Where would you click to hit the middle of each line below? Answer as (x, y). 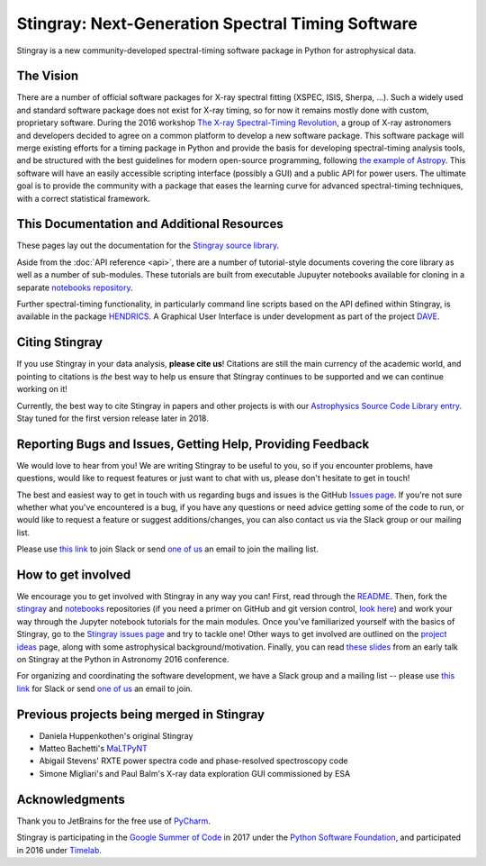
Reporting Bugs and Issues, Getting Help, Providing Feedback (193, 444)
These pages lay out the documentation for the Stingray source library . (148, 246)
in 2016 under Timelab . (59, 850)
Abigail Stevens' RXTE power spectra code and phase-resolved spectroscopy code (193, 761)
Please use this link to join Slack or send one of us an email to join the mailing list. (167, 549)
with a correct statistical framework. (83, 198)
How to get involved (74, 574)
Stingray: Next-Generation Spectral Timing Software (217, 23)
